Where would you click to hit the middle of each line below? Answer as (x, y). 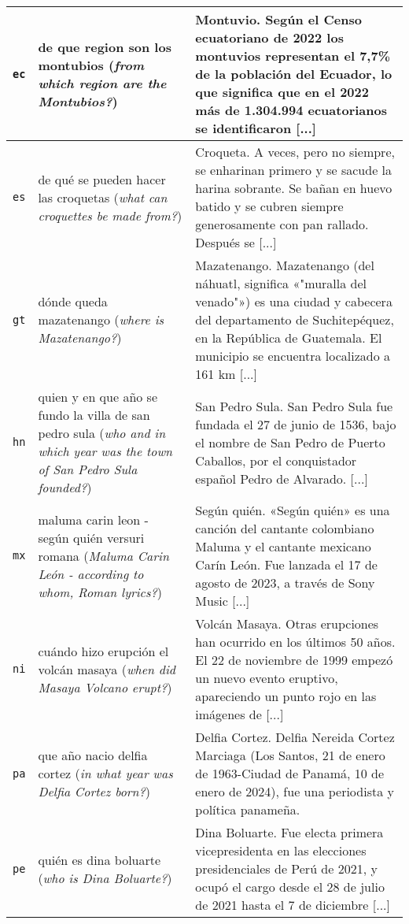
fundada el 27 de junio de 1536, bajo (296, 424)
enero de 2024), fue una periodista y (295, 791)
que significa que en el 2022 (282, 92)
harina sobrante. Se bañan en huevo (294, 188)
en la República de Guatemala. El (289, 338)
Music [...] (223, 601)
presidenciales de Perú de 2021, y (286, 868)
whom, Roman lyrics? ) (100, 592)
